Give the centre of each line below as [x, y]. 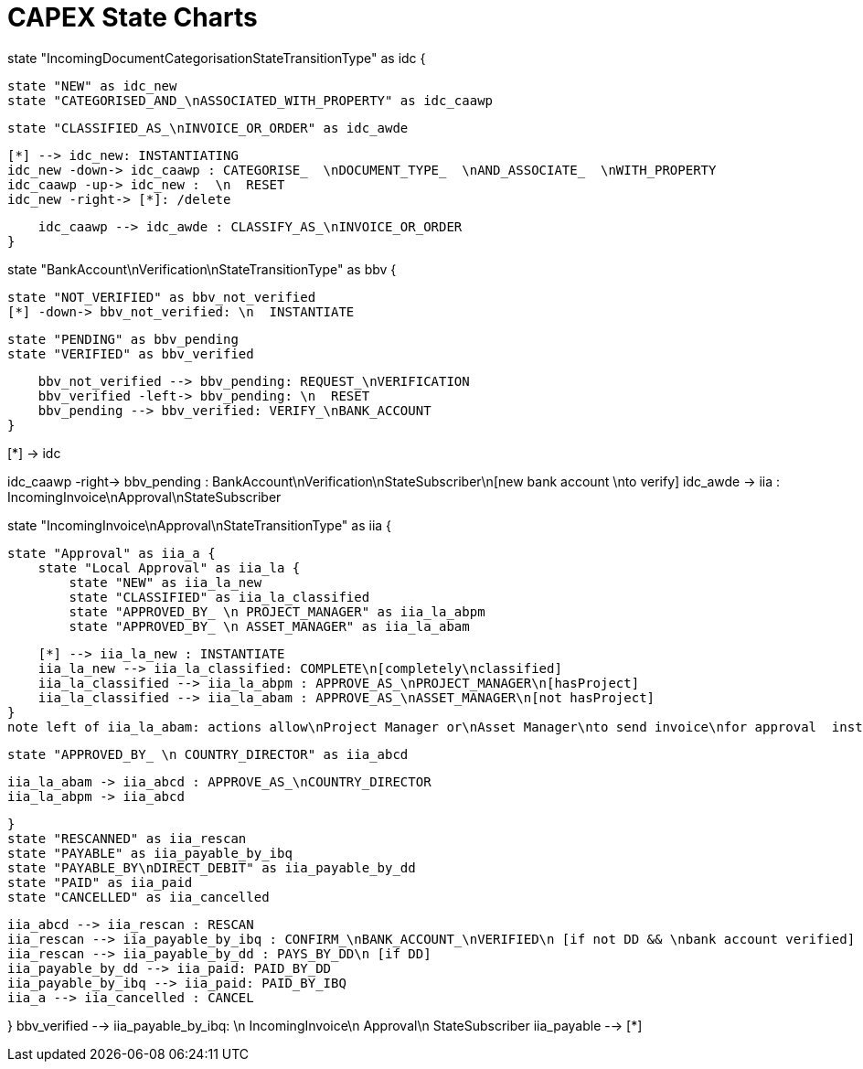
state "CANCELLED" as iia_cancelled [139, 897]
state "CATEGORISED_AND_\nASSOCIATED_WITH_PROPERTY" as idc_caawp [250, 100]
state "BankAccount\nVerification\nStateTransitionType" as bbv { [202, 269]
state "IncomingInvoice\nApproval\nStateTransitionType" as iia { [200, 525]
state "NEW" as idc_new [92, 86]
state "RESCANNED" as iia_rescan [127, 838]
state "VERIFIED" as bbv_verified [131, 353]
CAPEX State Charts [133, 17]
